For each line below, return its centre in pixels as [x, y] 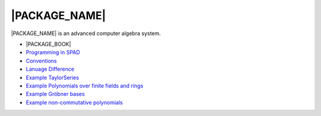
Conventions [41, 61]
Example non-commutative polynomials [74, 102]
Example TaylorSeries [53, 77]
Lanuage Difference [50, 69]
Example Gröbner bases [55, 94]
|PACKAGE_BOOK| [48, 44]
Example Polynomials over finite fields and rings [85, 86]
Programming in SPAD [53, 52]
